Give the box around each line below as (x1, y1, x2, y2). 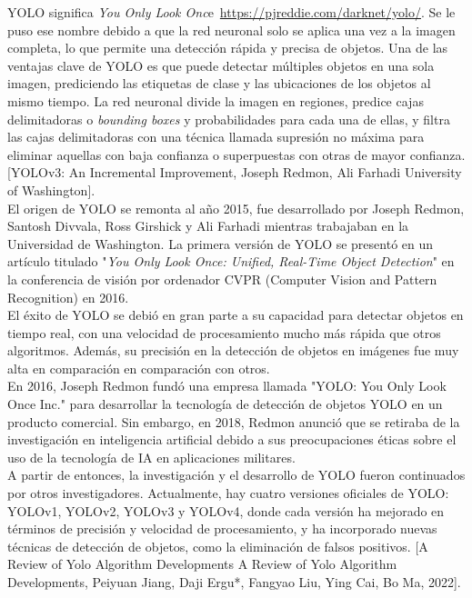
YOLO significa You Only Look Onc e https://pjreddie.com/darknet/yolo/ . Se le (7, 3, 456, 21)
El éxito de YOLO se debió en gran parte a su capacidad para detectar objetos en (7, 305, 464, 324)
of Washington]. (7, 180, 95, 199)
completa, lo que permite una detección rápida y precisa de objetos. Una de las (7, 38, 448, 57)
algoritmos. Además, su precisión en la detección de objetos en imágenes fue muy (7, 341, 459, 360)
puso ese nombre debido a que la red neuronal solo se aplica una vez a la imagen (7, 20, 456, 39)
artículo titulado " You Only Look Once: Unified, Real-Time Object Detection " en (7, 252, 455, 271)
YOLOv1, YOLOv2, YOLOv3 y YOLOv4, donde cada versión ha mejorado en (7, 501, 445, 520)
